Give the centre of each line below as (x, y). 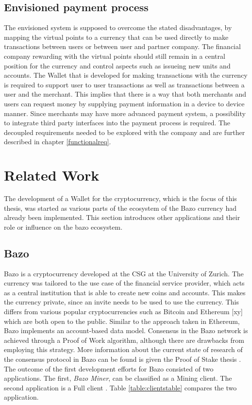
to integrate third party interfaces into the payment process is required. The (117, 123)
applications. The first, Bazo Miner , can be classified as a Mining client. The (118, 378)
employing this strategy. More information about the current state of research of (123, 349)
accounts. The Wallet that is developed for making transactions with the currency (126, 75)
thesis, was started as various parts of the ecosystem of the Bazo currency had (120, 208)
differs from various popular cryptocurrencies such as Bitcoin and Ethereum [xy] (123, 311)
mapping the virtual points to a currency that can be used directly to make (116, 37)
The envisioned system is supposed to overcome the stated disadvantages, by (118, 27)
